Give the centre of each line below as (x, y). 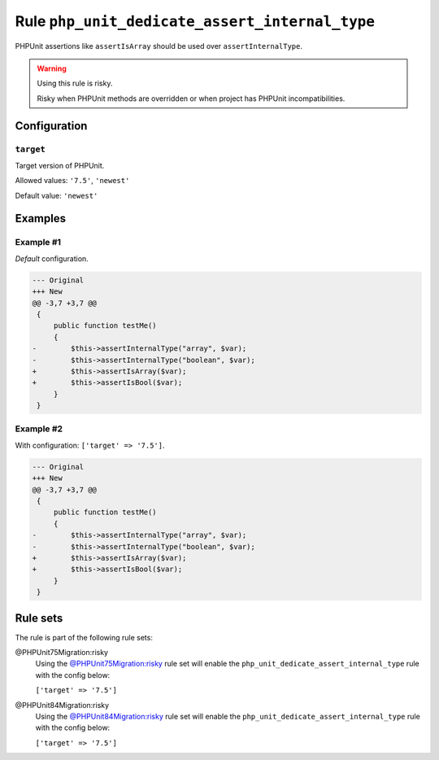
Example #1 (38, 242)
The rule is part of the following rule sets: (84, 637)
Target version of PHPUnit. (60, 165)
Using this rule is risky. (75, 83)
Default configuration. (52, 258)
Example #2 (39, 429)
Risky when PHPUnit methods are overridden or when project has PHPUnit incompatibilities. (191, 98)
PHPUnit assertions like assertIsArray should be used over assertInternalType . (159, 46)
